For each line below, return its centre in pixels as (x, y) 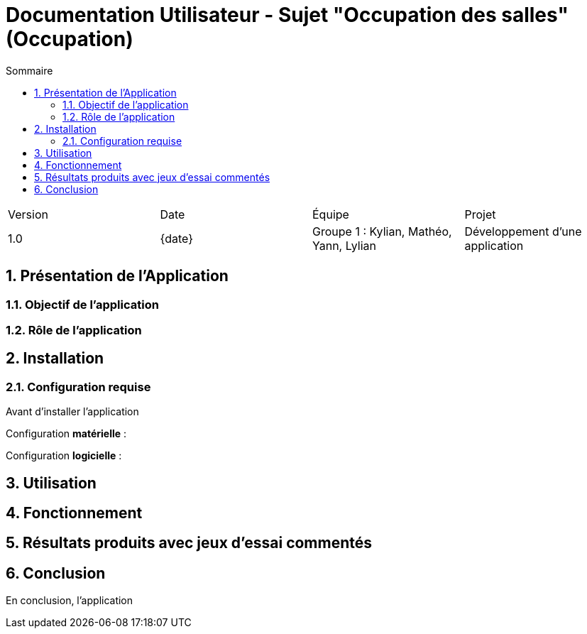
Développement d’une (523, 231)
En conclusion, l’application (70, 601)
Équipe (331, 214)
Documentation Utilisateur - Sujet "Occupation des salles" (287, 15)
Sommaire (29, 70)
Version (28, 214)
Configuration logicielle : (64, 456)
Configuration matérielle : (66, 434)
